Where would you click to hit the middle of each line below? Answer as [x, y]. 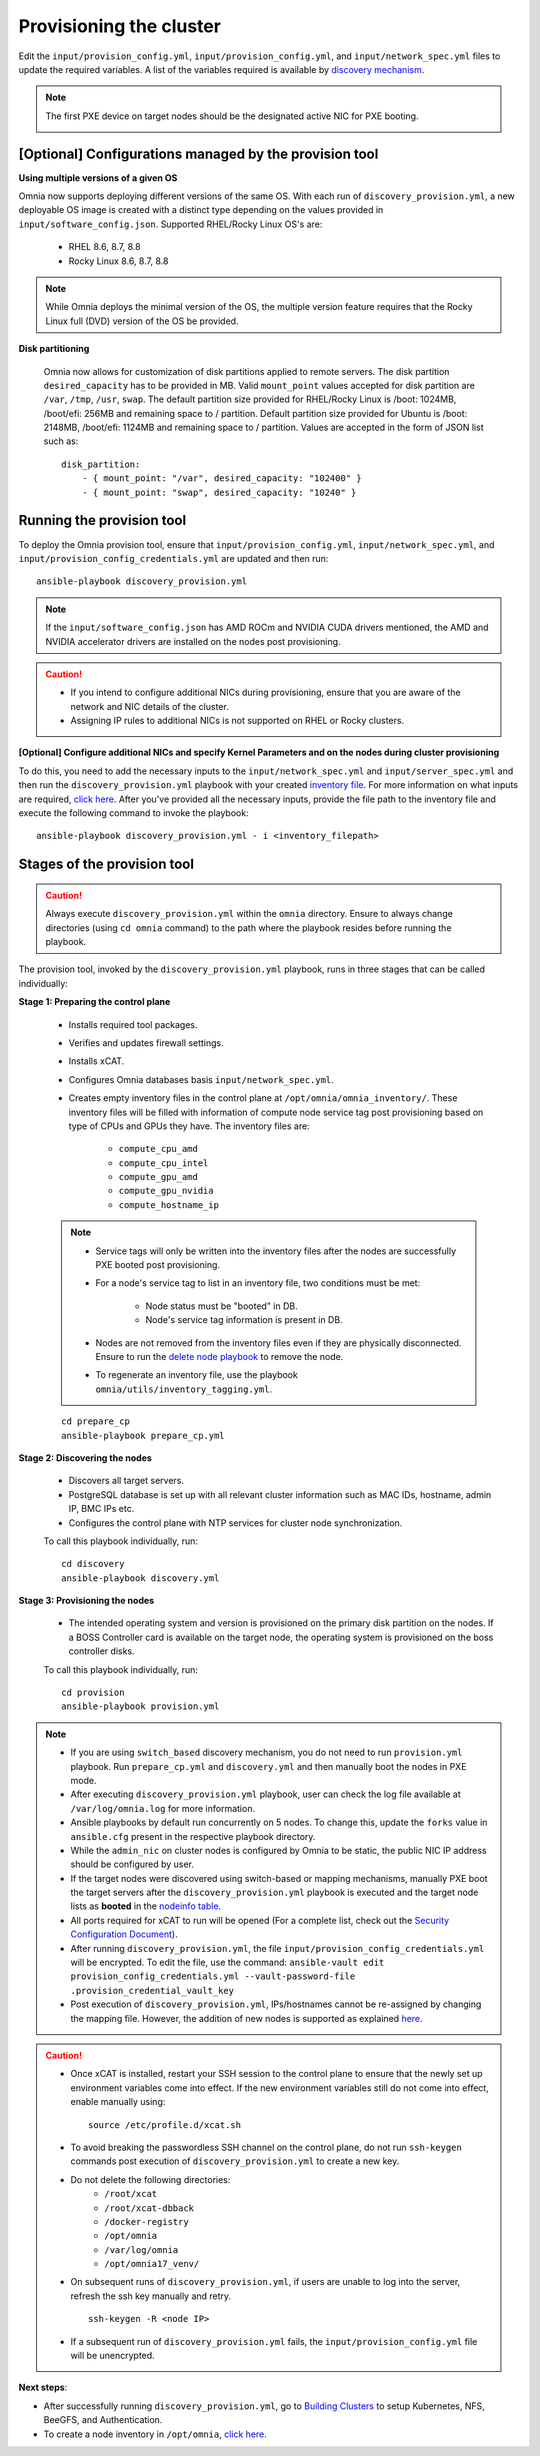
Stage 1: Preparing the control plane [94, 1002]
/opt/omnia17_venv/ [152, 2264]
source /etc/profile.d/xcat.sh [165, 2124]
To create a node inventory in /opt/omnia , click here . [155, 2434]
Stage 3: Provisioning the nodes [86, 1601]
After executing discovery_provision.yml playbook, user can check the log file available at [266, 1794]
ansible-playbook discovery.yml [140, 1578]
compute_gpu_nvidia [166, 1191]
